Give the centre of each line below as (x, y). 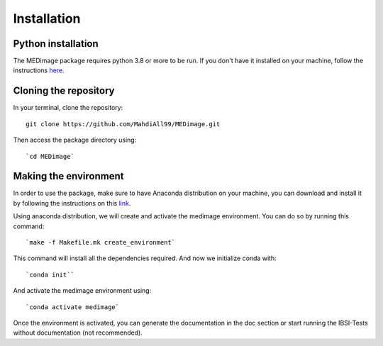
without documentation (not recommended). (78, 333)
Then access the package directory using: (75, 140)
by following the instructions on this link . (72, 203)
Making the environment (68, 176)
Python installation (56, 44)
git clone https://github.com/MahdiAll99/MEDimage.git (123, 124)
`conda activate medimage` (73, 307)
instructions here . (39, 70)
